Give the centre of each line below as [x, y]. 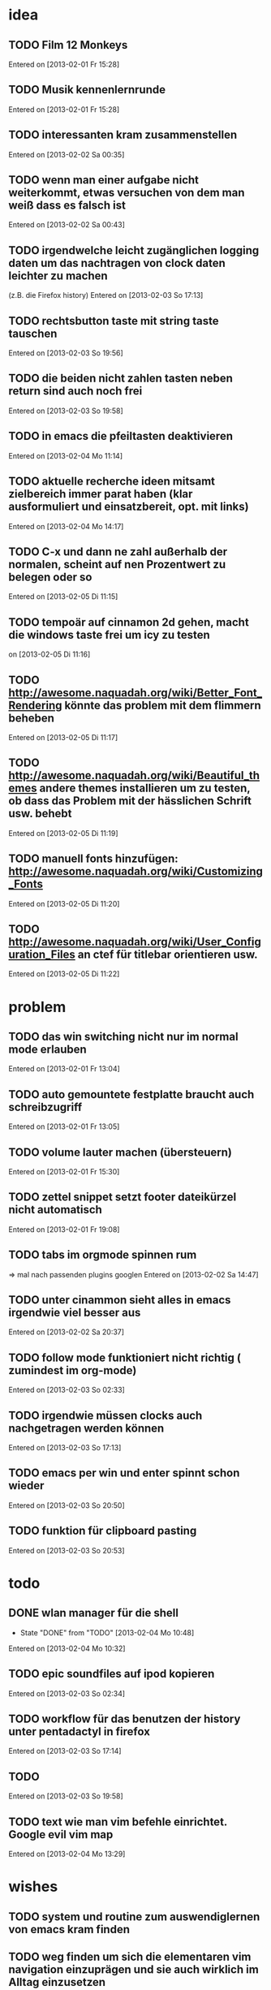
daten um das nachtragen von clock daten [117, 263]
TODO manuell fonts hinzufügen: [93, 859]
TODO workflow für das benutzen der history [125, 1719]
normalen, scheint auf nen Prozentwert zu [117, 564]
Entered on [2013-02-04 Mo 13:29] [67, 1854]
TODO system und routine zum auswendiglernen [134, 1917]
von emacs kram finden [69, 1929]
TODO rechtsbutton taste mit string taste [114, 321]
